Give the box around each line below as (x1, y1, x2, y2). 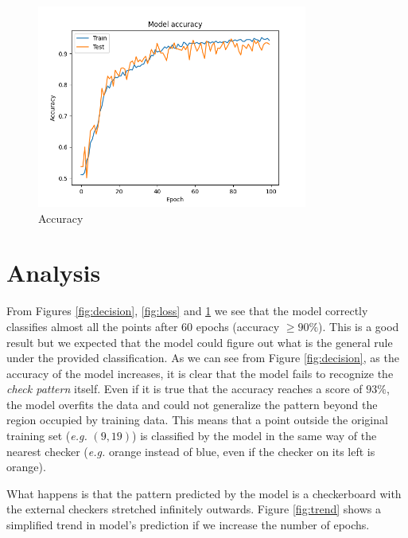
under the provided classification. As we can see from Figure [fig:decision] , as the (6, 349, 399, 366)
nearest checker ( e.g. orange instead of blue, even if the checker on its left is (6, 442, 375, 459)
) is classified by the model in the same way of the (132, 427, 377, 444)
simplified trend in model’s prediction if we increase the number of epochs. (6, 517, 370, 533)
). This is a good (318, 318, 399, 334)
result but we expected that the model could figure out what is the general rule (6, 333, 393, 350)
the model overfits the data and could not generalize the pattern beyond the (6, 396, 378, 412)
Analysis (6, 256, 101, 289)
